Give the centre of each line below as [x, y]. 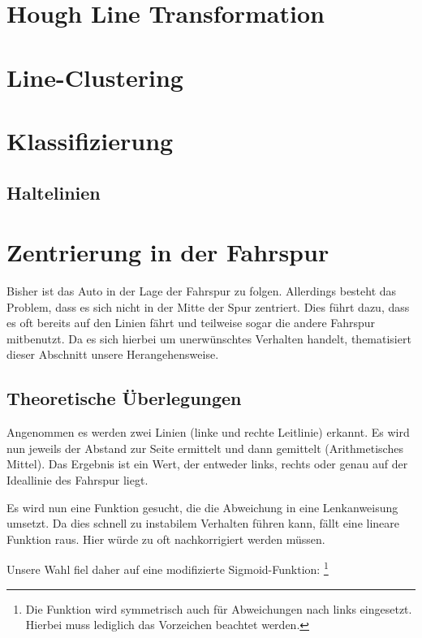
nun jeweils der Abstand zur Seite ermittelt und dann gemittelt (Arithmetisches [205, 448]
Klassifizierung [90, 140]
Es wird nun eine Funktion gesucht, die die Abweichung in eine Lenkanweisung [202, 507]
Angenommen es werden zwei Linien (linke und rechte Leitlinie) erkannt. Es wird [208, 432]
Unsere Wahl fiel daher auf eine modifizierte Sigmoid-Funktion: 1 [168, 568]
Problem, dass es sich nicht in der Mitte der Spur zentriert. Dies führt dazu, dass [208, 306]
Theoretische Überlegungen [124, 398]
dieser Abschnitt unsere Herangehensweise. [113, 354]
